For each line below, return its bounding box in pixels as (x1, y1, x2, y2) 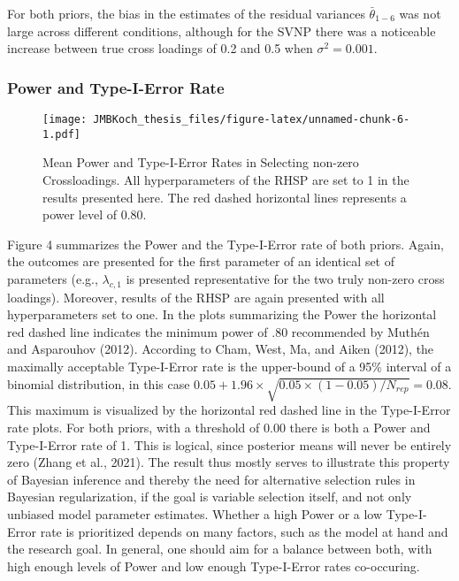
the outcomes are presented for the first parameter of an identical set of (7, 252, 395, 271)
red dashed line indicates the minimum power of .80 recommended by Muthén (7, 322, 430, 340)
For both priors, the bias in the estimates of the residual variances (7, 4, 365, 22)
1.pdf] (42, 127, 80, 141)
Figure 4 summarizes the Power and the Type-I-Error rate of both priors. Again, (7, 234, 444, 253)
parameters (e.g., (7, 269, 98, 287)
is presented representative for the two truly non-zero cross (126, 269, 445, 287)
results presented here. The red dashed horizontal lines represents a (42, 187, 407, 206)
